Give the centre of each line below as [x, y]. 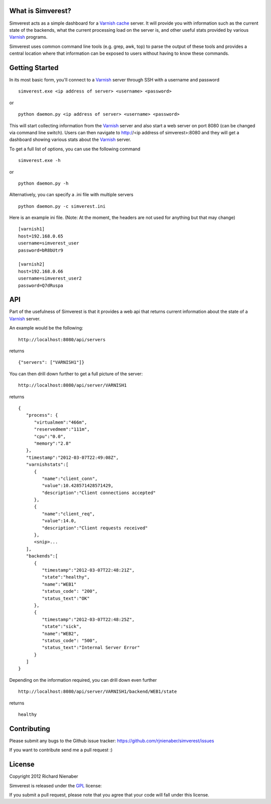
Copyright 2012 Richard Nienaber [44, 776]
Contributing [30, 729]
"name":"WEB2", [60, 633]
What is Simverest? [40, 11]
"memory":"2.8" [52, 443]
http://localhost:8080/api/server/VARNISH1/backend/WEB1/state [98, 692]
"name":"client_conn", [70, 478]
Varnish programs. [28, 37]
